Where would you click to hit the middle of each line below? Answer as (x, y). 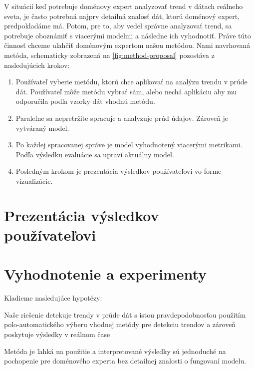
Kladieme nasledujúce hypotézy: (53, 298)
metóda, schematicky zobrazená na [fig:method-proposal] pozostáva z (109, 55)
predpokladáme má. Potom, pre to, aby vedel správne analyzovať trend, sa (118, 26)
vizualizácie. (34, 181)
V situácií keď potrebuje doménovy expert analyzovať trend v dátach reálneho (124, 6)
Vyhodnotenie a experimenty (106, 274)
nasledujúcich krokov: (37, 65)
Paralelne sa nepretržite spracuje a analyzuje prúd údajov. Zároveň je (122, 118)
